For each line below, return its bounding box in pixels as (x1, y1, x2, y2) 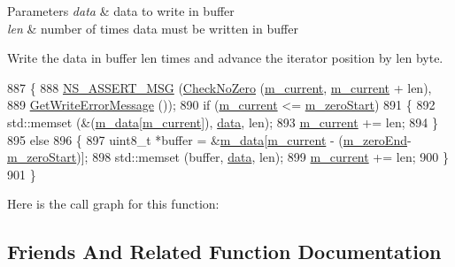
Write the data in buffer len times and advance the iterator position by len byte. (7, 49, 443, 67)
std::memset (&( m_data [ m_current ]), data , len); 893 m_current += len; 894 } (7, 112, 438, 131)
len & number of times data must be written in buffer (7, 19, 298, 37)
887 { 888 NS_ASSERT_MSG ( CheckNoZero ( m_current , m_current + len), (7, 78, 432, 96)
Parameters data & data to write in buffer (7, 2, 235, 19)
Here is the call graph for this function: (7, 195, 220, 213)
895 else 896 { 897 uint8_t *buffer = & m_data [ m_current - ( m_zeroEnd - (7, 130, 412, 149)
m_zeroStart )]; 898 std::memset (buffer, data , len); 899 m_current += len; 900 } (7, 148, 449, 166)
